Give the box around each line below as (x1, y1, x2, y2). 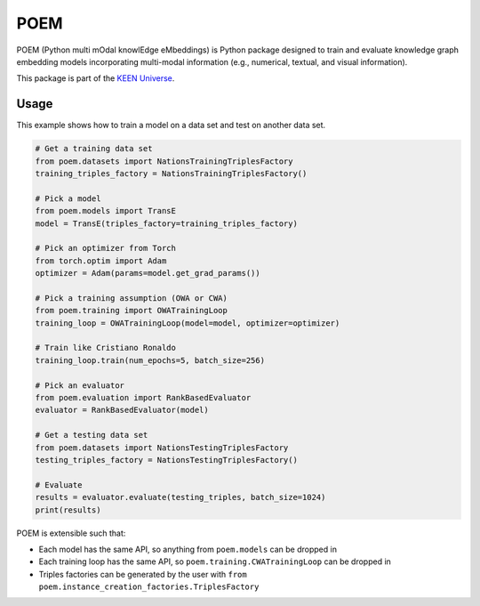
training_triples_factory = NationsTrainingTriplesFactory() (35, 169, 308, 178)
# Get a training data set (35, 143, 153, 154)
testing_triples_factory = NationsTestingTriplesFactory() (35, 455, 298, 465)
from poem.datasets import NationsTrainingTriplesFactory (35, 156, 293, 166)
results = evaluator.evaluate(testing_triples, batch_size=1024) (35, 492, 326, 503)
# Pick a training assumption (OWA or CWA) (35, 293, 228, 303)
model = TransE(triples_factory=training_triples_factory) (35, 218, 298, 229)
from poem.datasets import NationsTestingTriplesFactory (35, 442, 289, 453)
